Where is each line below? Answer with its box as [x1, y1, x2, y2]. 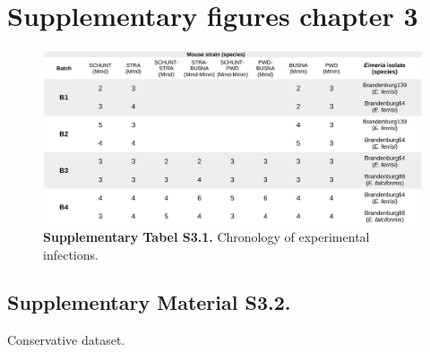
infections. [43, 245, 99, 263]
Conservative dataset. [7, 331, 125, 349]
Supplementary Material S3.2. [7, 288, 291, 316]
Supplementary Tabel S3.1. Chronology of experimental [43, 227, 370, 245]
